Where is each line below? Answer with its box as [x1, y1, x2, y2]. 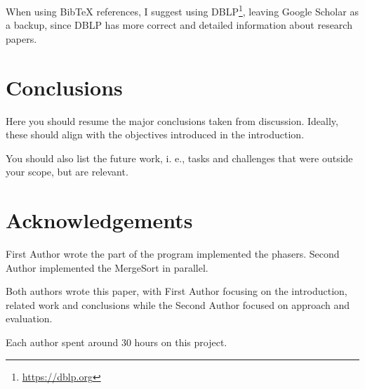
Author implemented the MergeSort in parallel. [6, 260, 208, 275]
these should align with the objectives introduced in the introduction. [6, 127, 305, 142]
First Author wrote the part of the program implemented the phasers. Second [6, 246, 340, 261]
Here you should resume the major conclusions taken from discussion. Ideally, [6, 113, 338, 128]
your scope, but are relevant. [6, 164, 128, 179]
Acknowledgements [6, 206, 193, 235]
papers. [6, 31, 37, 46]
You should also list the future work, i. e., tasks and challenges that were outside [6, 150, 353, 165]
